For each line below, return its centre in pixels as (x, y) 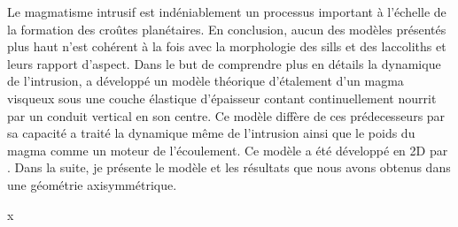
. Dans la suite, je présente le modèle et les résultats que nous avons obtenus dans (229, 167)
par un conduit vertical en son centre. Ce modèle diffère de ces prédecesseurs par (226, 115)
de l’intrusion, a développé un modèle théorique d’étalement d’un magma (206, 81)
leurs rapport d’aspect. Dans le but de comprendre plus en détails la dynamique (224, 63)
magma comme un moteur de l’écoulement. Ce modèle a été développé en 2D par (228, 150)
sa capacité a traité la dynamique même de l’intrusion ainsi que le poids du (211, 133)
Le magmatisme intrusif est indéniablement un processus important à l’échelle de (227, 11)
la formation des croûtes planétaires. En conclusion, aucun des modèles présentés (227, 29)
